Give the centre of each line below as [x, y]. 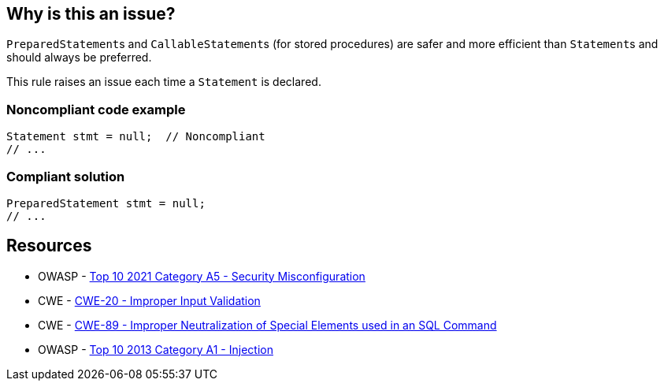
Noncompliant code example [96, 109]
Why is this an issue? [91, 14]
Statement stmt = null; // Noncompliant [136, 137]
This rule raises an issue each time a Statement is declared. [164, 82]
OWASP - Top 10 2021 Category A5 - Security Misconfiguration [202, 276]
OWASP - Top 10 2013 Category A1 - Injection [156, 349]
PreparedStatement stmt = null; [106, 203]
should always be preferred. [79, 58]
